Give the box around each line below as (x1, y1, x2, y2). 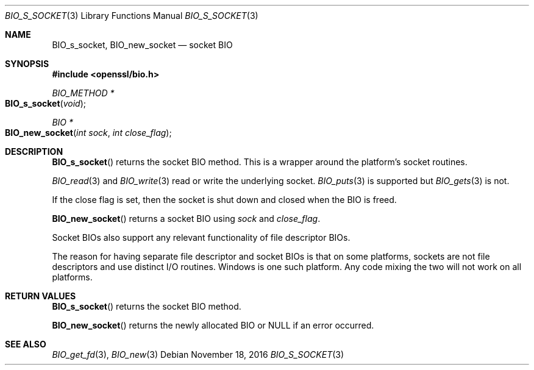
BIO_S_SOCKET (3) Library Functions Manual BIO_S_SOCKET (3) (5, 10, 258, 21)
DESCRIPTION (5, 146, 63, 157)
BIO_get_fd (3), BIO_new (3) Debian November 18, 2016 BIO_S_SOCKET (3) (52, 349, 344, 360)
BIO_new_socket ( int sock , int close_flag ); (5, 127, 172, 138)
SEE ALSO (5, 339, 46, 349)
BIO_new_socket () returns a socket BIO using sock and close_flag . (52, 213, 321, 224)
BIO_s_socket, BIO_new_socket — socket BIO (52, 40, 233, 50)
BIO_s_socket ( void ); (5, 98, 86, 109)
